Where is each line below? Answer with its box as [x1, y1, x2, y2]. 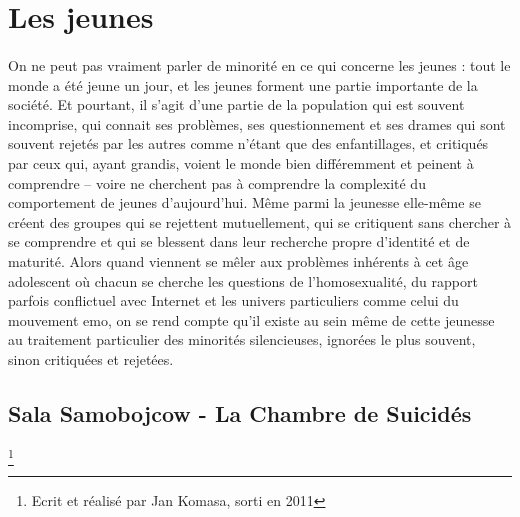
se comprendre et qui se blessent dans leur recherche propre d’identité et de [8, 231, 470, 252]
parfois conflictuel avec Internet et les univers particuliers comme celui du [8, 290, 459, 311]
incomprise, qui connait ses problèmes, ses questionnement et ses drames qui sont [8, 113, 506, 134]
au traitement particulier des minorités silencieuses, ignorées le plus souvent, [8, 329, 476, 350]
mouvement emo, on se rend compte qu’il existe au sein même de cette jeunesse [8, 309, 495, 330]
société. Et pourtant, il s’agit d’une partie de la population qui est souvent [8, 94, 465, 115]
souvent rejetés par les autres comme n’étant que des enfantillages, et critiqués [8, 133, 489, 154]
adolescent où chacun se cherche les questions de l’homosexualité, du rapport [8, 270, 478, 291]
